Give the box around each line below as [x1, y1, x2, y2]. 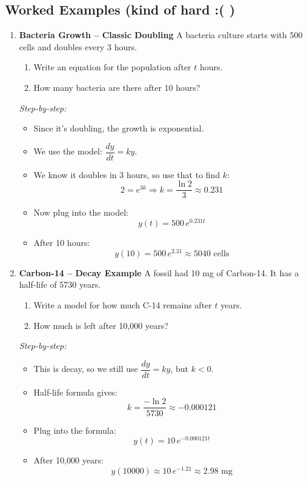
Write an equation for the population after [33, 61, 191, 73]
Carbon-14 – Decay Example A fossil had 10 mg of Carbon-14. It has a [19, 266, 299, 279]
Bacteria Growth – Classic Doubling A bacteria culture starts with [19, 28, 287, 41]
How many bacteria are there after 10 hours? [33, 81, 200, 93]
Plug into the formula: [33, 423, 116, 436]
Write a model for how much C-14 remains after [33, 299, 212, 311]
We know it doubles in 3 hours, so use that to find [33, 168, 220, 181]
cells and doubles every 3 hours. [19, 40, 137, 53]
